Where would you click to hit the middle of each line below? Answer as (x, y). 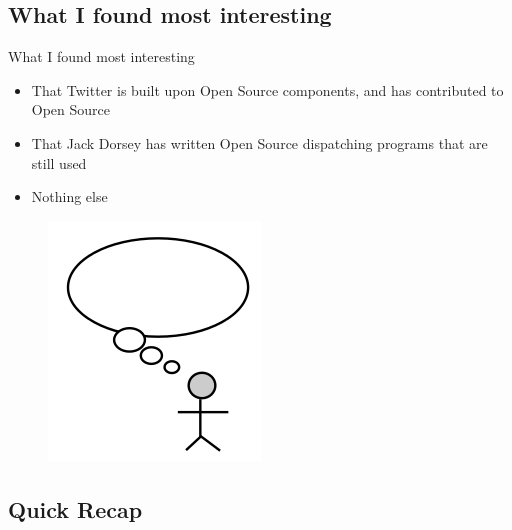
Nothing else (69, 196)
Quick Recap (75, 508)
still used (59, 162)
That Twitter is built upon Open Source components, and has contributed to (267, 89)
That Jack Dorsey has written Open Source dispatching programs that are (259, 142)
